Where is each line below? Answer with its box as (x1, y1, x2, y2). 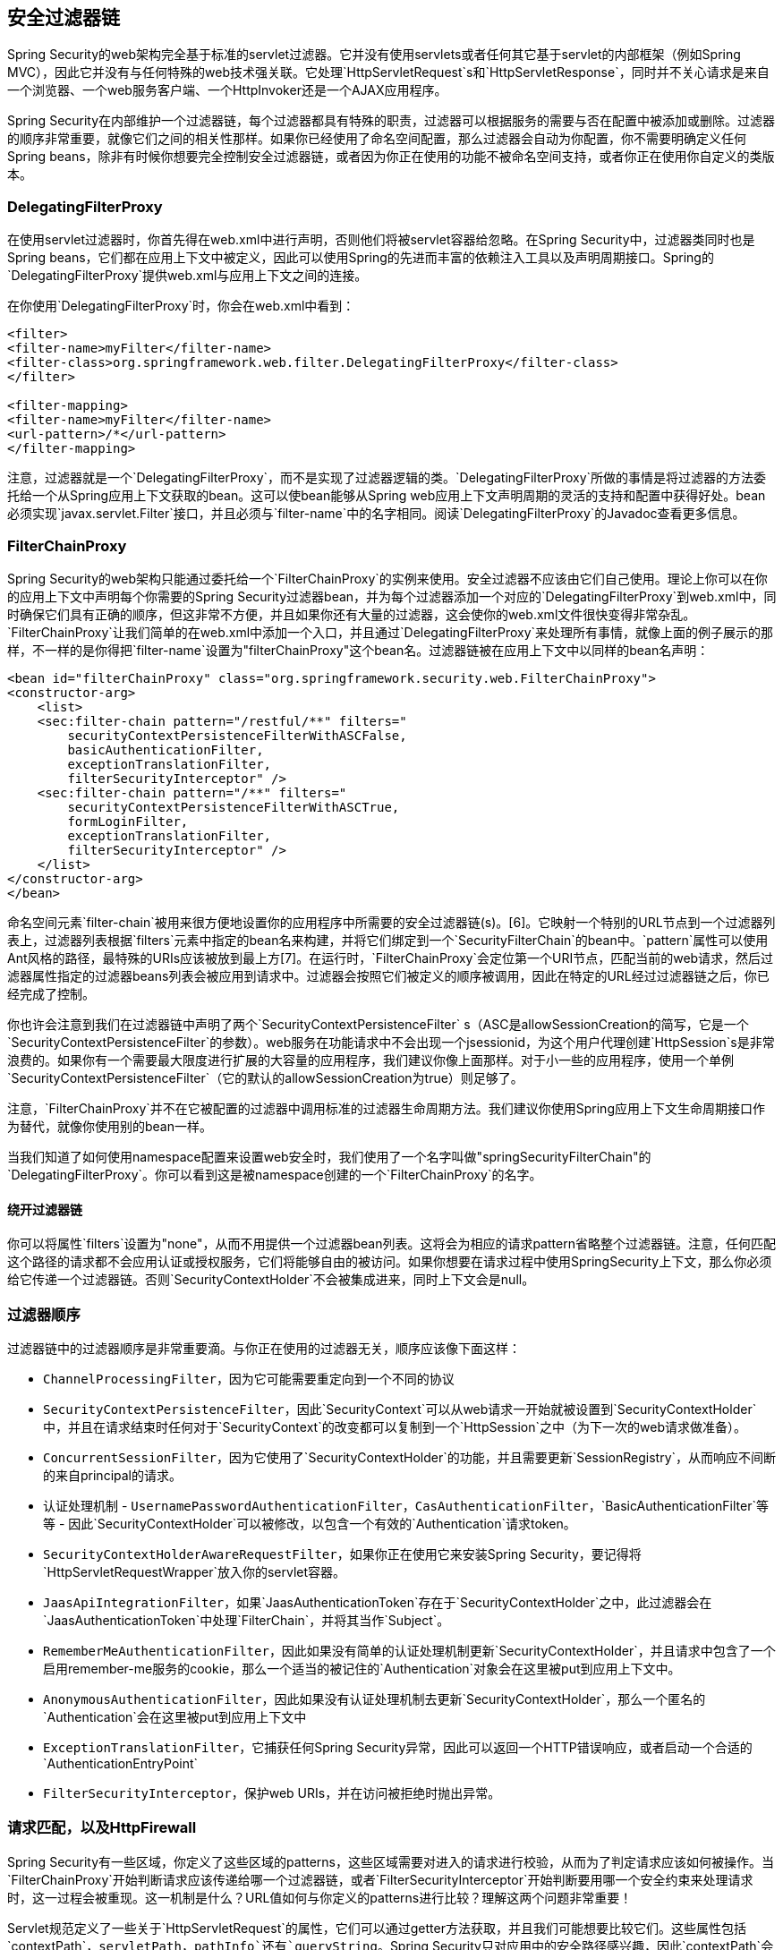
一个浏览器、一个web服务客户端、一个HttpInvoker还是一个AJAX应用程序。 (7, 82, 447, 98)
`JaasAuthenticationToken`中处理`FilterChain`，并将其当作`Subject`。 (43, 1612, 450, 1628)
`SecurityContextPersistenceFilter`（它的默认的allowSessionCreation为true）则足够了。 (7, 1069, 523, 1086)
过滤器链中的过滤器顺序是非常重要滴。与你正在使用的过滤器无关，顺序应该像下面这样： (7, 1340, 521, 1356)
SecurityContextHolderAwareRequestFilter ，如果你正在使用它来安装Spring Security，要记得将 (43, 1546, 642, 1562)
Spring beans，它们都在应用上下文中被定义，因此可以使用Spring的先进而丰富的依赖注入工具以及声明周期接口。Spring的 (7, 250, 714, 266)
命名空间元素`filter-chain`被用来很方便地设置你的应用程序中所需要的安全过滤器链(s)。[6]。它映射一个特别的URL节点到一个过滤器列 (7, 914, 776, 930)
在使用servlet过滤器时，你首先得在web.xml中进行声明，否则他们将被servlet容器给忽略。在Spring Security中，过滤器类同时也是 (7, 232, 755, 248)
